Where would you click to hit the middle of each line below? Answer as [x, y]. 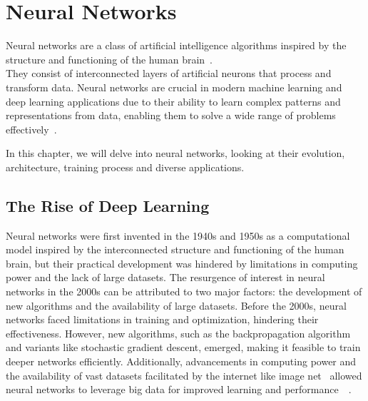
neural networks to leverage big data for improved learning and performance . [179, 389]
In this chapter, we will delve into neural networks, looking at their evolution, [175, 153]
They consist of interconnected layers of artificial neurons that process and [169, 73]
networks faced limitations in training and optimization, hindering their [162, 319]
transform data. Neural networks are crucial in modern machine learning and [174, 87]
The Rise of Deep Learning [108, 205]
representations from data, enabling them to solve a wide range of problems [171, 115]
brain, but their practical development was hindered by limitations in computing [182, 263]
